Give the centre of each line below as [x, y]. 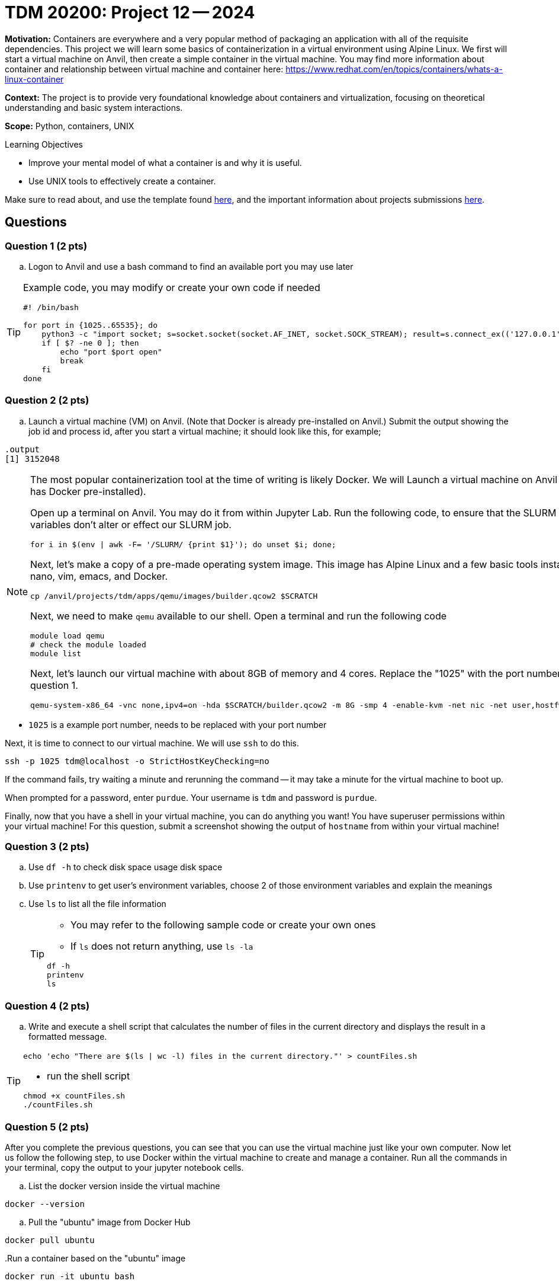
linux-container [34, 79]
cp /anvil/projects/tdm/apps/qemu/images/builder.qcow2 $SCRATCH [174, 596]
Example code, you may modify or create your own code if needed [172, 287]
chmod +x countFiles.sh [74, 1096]
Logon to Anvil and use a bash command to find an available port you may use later [191, 266]
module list [56, 653]
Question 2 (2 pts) [47, 400]
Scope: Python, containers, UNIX [70, 126]
